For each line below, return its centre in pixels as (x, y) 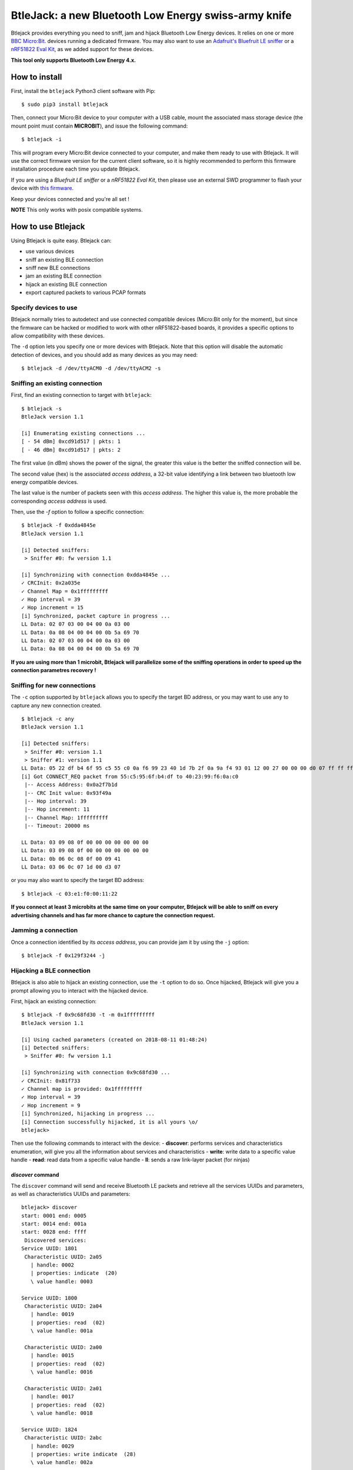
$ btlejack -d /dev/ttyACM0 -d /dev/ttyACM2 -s (91, 368)
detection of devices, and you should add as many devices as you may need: (104, 355)
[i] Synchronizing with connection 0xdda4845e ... (96, 574)
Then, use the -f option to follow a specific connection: (77, 512)
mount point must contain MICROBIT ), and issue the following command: (99, 126)
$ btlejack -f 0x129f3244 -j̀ (63, 956)
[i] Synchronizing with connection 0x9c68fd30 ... (96, 1073)
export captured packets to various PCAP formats (86, 293)
